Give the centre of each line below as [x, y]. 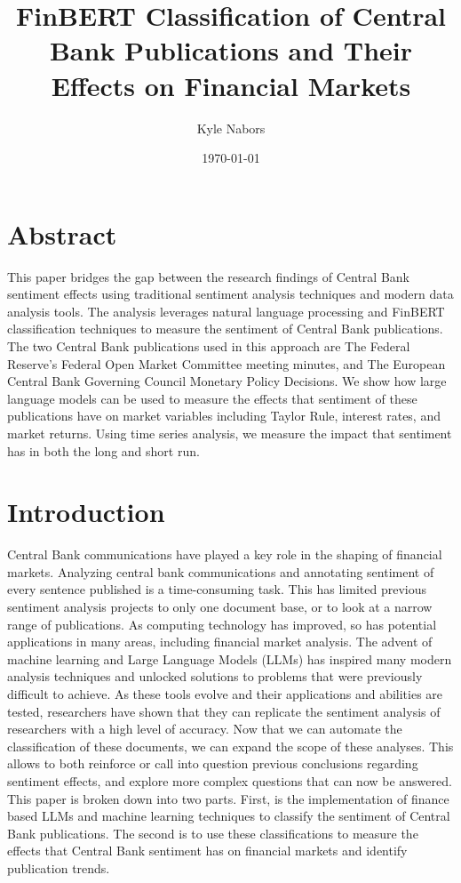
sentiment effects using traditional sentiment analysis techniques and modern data [230, 294]
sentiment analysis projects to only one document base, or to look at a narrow [220, 607]
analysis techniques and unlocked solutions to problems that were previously [215, 676]
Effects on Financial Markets [231, 85]
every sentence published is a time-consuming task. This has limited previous [217, 589]
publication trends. [59, 867]
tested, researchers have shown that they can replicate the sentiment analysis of [224, 711]
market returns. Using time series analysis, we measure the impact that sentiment [230, 433]
